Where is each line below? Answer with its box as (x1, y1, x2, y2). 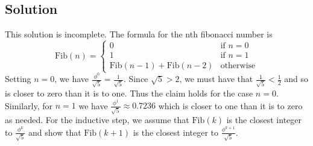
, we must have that (179, 72, 253, 85)
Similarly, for (5, 99, 53, 112)
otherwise (220, 62, 256, 71)
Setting (5, 72, 31, 85)
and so (284, 72, 309, 85)
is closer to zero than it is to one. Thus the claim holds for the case (5, 86, 253, 99)
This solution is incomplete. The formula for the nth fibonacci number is (5, 28, 273, 40)
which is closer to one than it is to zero (158, 99, 303, 112)
